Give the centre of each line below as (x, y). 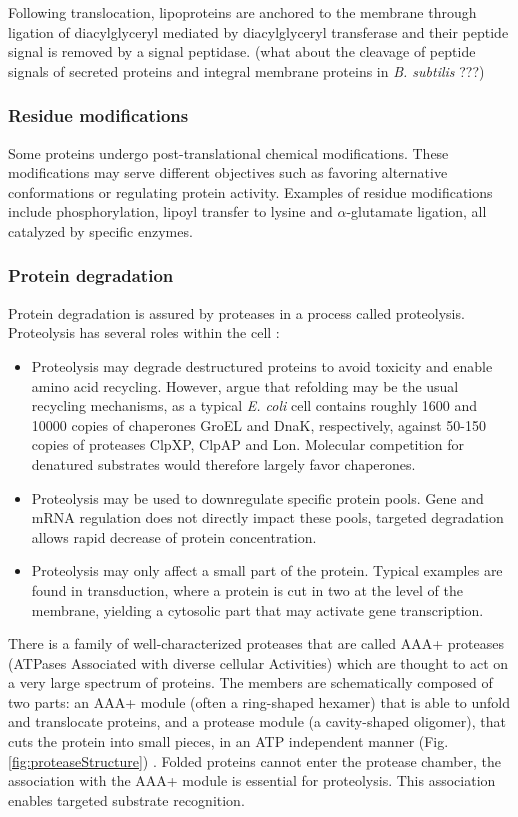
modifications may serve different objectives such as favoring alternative (228, 172)
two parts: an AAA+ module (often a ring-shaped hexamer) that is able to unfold (259, 701)
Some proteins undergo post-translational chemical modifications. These (228, 152)
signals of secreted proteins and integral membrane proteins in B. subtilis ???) (246, 70)
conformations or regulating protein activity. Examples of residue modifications (250, 191)
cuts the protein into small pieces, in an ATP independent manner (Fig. (228, 741)
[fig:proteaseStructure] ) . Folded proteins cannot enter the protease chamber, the (255, 760)
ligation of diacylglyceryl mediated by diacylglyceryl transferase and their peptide (258, 31)
